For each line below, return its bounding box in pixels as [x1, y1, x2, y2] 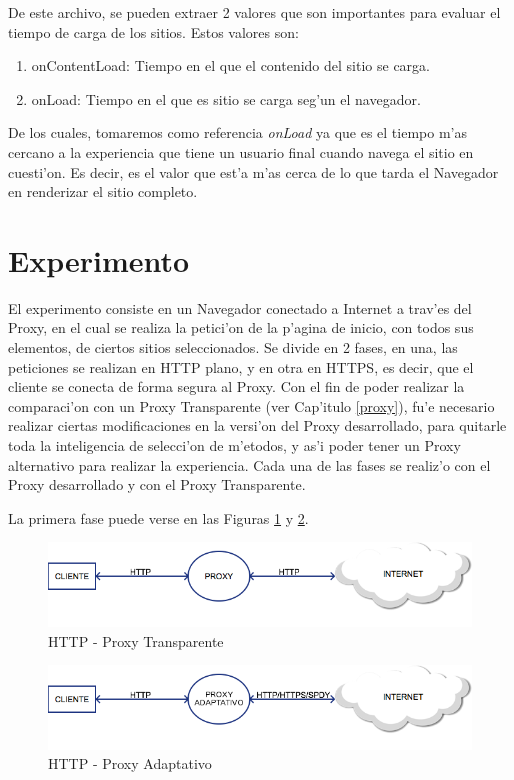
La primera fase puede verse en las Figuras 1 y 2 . [8, 507, 309, 528]
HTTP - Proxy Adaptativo [48, 753, 212, 774]
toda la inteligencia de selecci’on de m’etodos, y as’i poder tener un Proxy [8, 435, 461, 456]
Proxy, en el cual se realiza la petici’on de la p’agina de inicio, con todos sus [8, 317, 474, 338]
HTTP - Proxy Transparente [48, 630, 224, 651]
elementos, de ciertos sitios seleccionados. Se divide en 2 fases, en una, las [8, 337, 458, 358]
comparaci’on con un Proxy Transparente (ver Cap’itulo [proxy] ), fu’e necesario [8, 395, 495, 416]
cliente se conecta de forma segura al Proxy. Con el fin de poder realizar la [8, 376, 465, 397]
